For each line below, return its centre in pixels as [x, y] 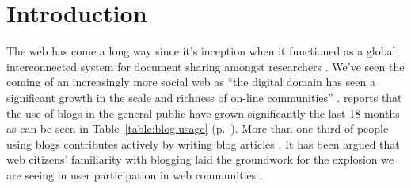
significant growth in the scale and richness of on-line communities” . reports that [204, 97]
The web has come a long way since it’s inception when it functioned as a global [201, 51]
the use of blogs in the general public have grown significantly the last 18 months [203, 113]
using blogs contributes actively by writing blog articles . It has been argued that [203, 143]
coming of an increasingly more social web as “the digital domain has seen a [191, 82]
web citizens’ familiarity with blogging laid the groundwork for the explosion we [200, 159]
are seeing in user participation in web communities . [135, 174]
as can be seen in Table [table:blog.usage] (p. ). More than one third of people [198, 128]
